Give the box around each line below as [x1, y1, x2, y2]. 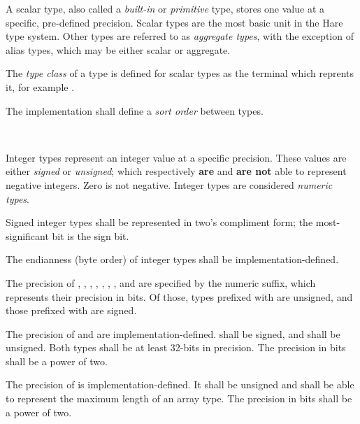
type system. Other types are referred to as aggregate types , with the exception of [6, 29, 354, 43]
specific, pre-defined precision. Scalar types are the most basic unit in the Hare [6, 15, 343, 29]
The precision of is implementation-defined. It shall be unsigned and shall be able [6, 377, 354, 392]
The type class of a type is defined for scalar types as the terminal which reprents [6, 66, 354, 80]
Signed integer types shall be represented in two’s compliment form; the [6, 215, 313, 229]
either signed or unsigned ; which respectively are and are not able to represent [6, 164, 347, 178]
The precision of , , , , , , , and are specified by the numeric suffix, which [6, 275, 316, 290]
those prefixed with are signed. [6, 303, 137, 318]
